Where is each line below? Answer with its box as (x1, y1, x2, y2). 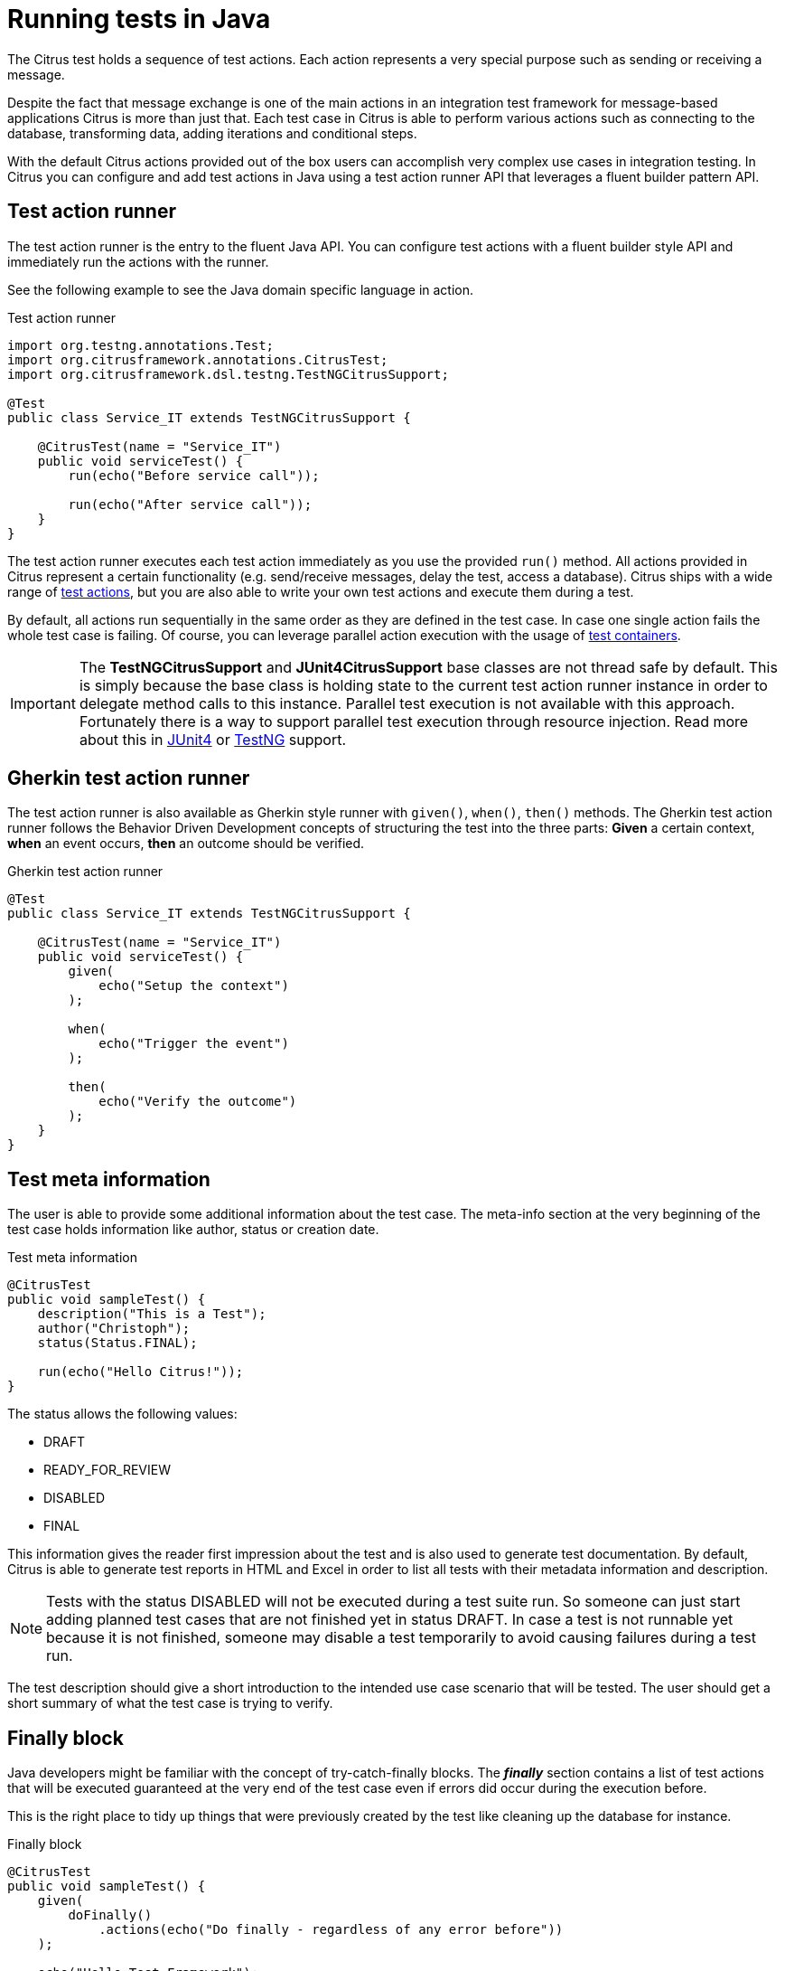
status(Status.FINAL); (37, 1335, 198, 1351)
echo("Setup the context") (98, 978, 289, 994)
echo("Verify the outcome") (98, 1094, 297, 1109)
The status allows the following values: (7, 1406, 238, 1422)
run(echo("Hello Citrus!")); (37, 1364, 244, 1380)
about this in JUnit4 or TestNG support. (79, 730, 347, 749)
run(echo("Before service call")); (68, 467, 320, 483)
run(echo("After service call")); (68, 496, 313, 512)
